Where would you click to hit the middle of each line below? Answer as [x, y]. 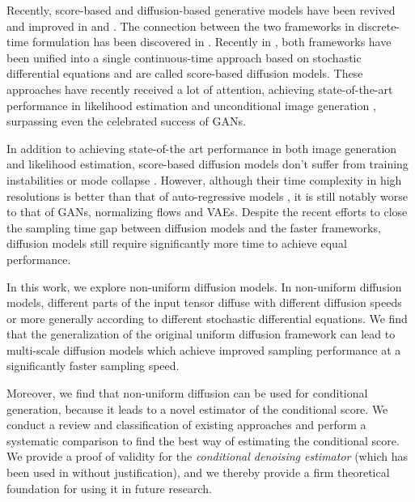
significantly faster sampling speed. [93, 366]
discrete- [379, 26]
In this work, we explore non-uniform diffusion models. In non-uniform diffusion [204, 286]
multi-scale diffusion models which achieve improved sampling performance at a [204, 349]
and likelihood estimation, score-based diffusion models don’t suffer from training [207, 164]
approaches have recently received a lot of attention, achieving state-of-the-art [200, 89]
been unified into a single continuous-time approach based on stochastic [184, 57]
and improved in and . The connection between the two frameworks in [180, 26]
